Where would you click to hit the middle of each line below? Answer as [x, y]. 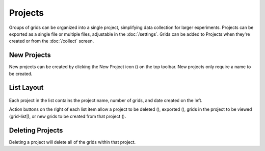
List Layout [26, 88]
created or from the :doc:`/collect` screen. [52, 41]
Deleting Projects [36, 130]
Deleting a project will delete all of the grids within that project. [72, 142]
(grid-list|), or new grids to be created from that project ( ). [67, 116]
